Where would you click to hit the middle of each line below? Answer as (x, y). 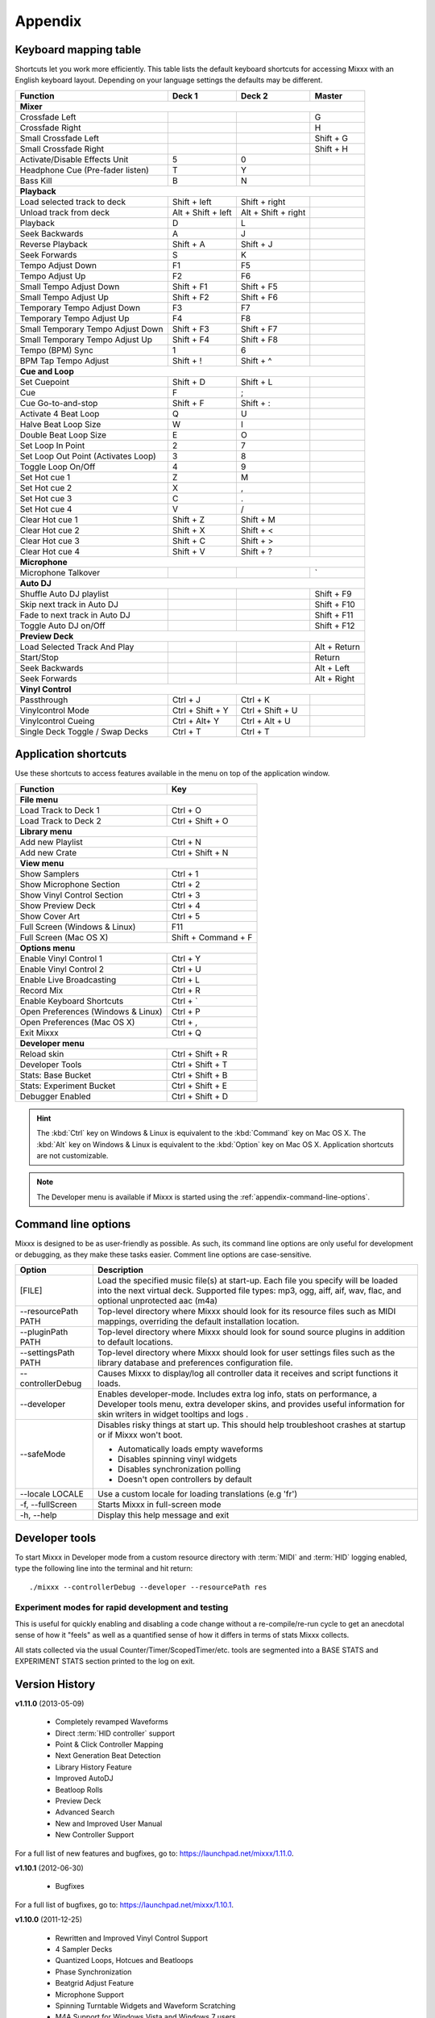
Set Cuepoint (45, 382)
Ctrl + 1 (185, 873)
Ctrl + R (186, 990)
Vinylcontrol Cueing (57, 721)
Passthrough (44, 700)
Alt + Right (334, 678)
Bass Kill (36, 180)
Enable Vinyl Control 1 (61, 958)
